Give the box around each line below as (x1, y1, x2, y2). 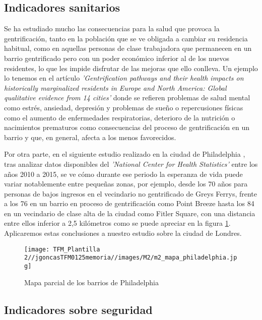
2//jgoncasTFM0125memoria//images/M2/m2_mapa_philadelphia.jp (24, 254, 237, 262)
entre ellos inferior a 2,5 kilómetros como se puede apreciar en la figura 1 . (4, 218, 231, 228)
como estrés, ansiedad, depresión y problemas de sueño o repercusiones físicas (4, 102, 243, 112)
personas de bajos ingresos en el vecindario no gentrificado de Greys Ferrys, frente (4, 188, 257, 199)
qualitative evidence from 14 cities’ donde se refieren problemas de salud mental (4, 92, 250, 103)
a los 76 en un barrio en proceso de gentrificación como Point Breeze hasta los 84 (4, 198, 254, 209)
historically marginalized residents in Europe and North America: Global (4, 82, 227, 93)
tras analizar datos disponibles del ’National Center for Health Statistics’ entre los (4, 158, 258, 169)
